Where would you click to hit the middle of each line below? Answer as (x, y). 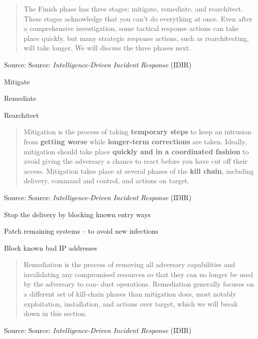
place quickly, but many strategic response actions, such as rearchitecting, (136, 38)
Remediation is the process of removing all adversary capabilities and (129, 264)
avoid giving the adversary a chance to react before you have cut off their (135, 161)
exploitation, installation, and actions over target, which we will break (131, 303)
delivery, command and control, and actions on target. (106, 180)
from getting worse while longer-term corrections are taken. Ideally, (135, 141)
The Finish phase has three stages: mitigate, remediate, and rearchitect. (133, 8)
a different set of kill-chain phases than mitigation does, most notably (130, 294)
